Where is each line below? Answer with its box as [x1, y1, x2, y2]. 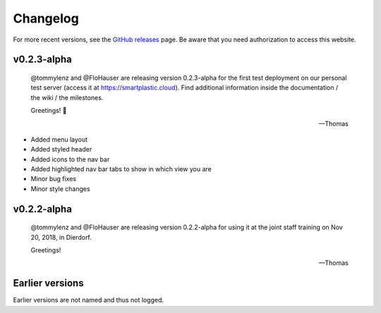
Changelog [13, 11, 79, 26]
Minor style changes [30, 184, 91, 193]
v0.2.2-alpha [13, 203, 72, 215]
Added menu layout [30, 135, 88, 144]
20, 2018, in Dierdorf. [30, 233, 92, 241]
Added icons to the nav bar [30, 155, 110, 164]
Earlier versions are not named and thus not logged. [13, 296, 164, 305]
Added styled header [30, 145, 92, 154]
